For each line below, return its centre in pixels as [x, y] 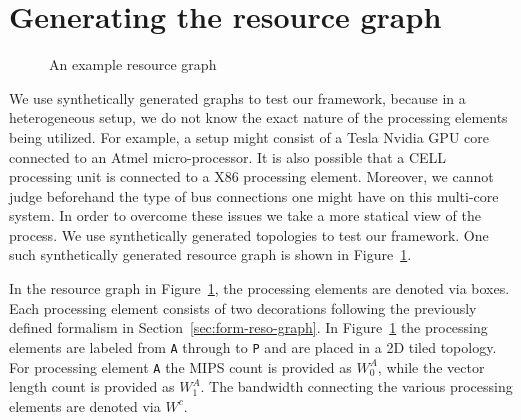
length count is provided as [92, 386]
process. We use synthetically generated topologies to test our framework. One [249, 234]
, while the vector [431, 366]
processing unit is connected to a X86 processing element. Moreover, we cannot [251, 176]
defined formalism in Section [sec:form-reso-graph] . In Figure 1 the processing [248, 327]
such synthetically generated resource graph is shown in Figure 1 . [210, 254]
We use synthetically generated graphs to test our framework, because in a [237, 97]
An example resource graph [133, 64]
